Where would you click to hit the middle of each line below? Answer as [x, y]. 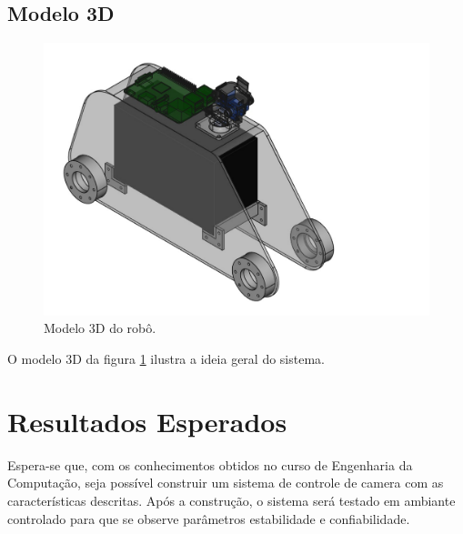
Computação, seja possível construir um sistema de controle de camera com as [226, 483]
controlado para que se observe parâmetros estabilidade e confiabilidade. [209, 518]
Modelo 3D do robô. [100, 328]
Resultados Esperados [147, 421]
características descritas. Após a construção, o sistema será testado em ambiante [231, 500]
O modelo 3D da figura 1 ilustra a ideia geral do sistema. [166, 359]
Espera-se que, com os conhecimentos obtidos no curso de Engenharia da [210, 464]
